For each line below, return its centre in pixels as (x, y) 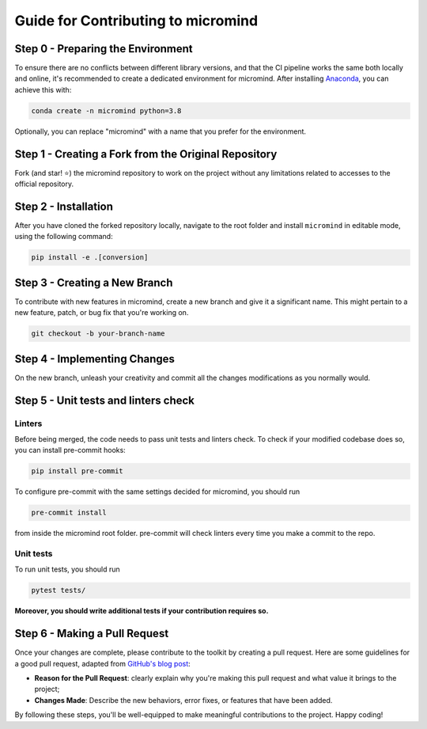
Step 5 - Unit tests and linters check (105, 400)
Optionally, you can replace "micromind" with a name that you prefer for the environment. (161, 131)
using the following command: (64, 237)
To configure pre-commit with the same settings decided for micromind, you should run (157, 492)
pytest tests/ (59, 590)
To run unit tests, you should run (67, 569)
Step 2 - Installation (64, 206)
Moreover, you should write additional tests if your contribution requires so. (142, 611)
